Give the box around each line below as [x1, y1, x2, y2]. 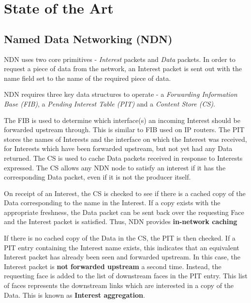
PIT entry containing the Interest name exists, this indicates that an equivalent [4, 242, 239, 252]
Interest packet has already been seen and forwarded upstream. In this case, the [4, 252, 241, 262]
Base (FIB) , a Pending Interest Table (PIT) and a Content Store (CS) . [4, 98, 215, 108]
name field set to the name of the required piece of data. [4, 73, 171, 83]
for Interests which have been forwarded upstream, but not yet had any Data [4, 143, 233, 153]
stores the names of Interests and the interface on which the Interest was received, [4, 134, 247, 144]
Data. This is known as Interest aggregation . [4, 289, 145, 300]
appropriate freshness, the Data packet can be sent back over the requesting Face [4, 207, 244, 217]
